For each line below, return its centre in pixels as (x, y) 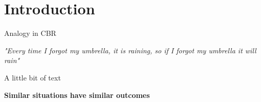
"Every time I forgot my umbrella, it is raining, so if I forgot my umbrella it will (130, 50)
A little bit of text (32, 77)
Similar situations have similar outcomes (77, 95)
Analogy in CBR (30, 33)
